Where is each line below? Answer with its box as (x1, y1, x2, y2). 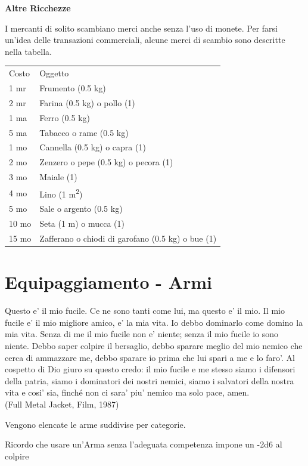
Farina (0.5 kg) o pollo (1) (39, 96, 135, 109)
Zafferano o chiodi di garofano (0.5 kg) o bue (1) (39, 232, 217, 245)
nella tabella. (5, 45, 52, 57)
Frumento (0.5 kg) (39, 81, 106, 94)
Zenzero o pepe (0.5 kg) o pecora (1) (39, 156, 173, 168)
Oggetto (39, 67, 69, 79)
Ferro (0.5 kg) (39, 111, 90, 124)
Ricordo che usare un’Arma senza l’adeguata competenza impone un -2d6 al (5, 438, 282, 450)
